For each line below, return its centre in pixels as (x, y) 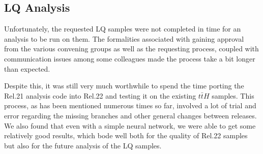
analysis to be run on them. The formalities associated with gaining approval (124, 38)
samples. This (233, 95)
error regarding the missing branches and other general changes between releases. (130, 115)
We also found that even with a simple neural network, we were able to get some (130, 125)
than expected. (27, 68)
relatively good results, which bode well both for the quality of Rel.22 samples (126, 135)
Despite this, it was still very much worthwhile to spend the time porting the (124, 86)
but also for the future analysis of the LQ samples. (83, 145)
